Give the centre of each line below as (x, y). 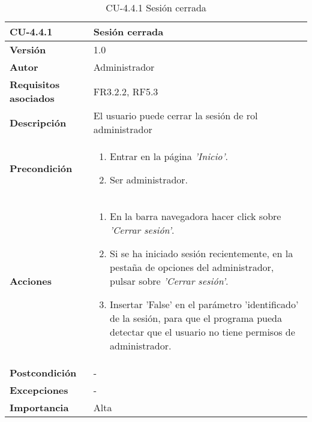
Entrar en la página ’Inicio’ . (169, 156)
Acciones (31, 281)
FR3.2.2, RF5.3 (126, 91)
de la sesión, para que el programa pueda (196, 318)
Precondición (41, 168)
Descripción (38, 122)
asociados (32, 98)
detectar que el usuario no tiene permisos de (202, 332)
